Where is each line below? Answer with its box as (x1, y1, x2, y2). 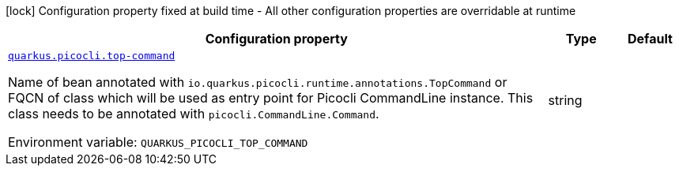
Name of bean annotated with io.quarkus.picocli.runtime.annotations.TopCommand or (8, 74, 507, 90)
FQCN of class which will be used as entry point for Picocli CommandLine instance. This (8, 90, 534, 106)
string (548, 92, 583, 108)
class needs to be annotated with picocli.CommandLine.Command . (8, 106, 379, 122)
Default (627, 31, 673, 47)
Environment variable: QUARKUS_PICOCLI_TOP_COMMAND (8, 134, 308, 150)
